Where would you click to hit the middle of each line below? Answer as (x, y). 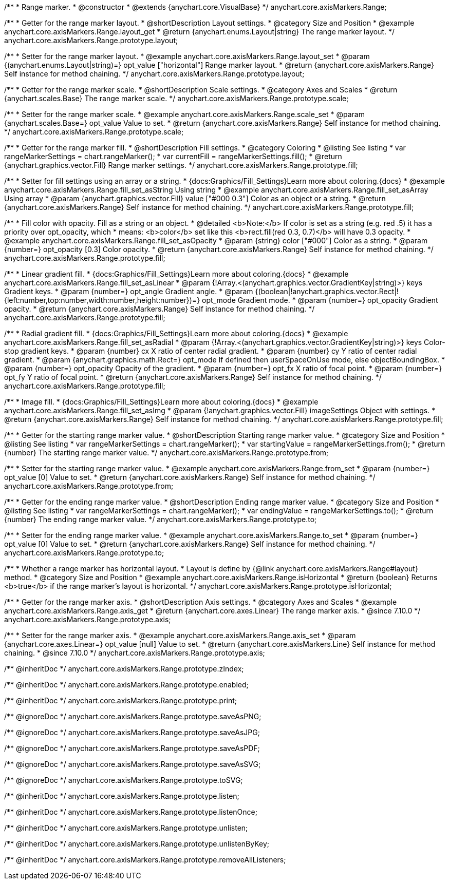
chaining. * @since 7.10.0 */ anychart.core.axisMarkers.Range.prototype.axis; (135, 653)
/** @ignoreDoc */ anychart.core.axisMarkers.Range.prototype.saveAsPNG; (133, 716)
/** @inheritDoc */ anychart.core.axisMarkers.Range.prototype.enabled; (126, 685)
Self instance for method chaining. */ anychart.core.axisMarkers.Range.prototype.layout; (154, 74)
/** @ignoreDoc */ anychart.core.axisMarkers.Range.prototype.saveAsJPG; (132, 732)
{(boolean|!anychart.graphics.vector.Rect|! (327, 291)
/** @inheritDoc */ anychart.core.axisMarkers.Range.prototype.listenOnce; (131, 812)
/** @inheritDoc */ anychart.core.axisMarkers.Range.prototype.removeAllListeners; (145, 860)
